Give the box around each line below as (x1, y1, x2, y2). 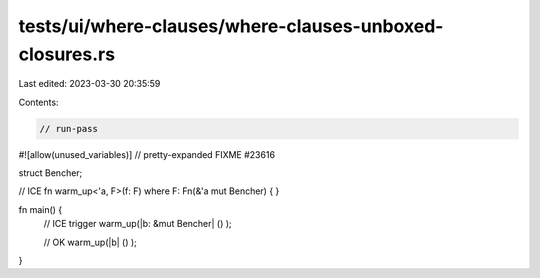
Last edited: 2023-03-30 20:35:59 (18, 78, 161, 90)
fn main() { (18, 203, 63, 215)
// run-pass (39, 123, 99, 134)
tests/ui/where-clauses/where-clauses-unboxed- (18, 15, 444, 37)
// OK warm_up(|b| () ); (43, 236, 137, 248)
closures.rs (18, 43, 115, 65)
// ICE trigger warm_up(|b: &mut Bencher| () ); (43, 218, 232, 230)
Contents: (18, 96, 59, 108)
